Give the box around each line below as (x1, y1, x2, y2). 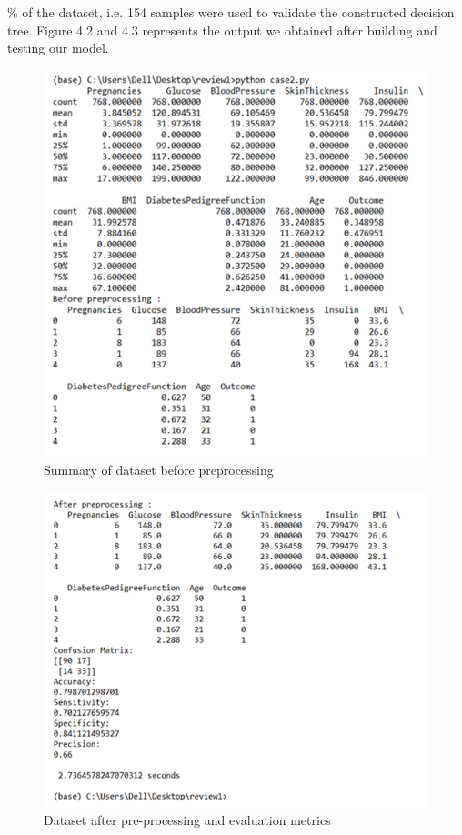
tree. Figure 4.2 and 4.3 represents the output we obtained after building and (7, 20, 437, 39)
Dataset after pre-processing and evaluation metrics (44, 810, 331, 830)
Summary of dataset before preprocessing (44, 460, 274, 479)
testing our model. (7, 38, 109, 57)
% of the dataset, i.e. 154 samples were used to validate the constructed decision (7, 3, 455, 21)
